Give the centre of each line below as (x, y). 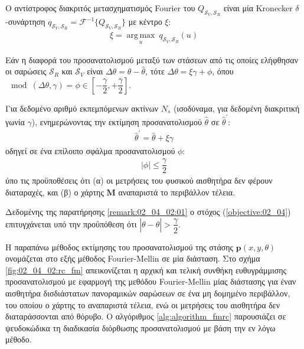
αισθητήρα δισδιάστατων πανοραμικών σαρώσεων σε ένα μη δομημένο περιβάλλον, (148, 293)
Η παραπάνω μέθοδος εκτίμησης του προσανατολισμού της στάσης (120, 247)
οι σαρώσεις (26, 71)
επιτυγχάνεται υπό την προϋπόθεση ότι (71, 224)
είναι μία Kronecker (258, 8)
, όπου (223, 71)
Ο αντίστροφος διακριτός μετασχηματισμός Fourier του (100, 8)
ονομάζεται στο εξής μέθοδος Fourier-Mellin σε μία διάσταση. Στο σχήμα (133, 258)
